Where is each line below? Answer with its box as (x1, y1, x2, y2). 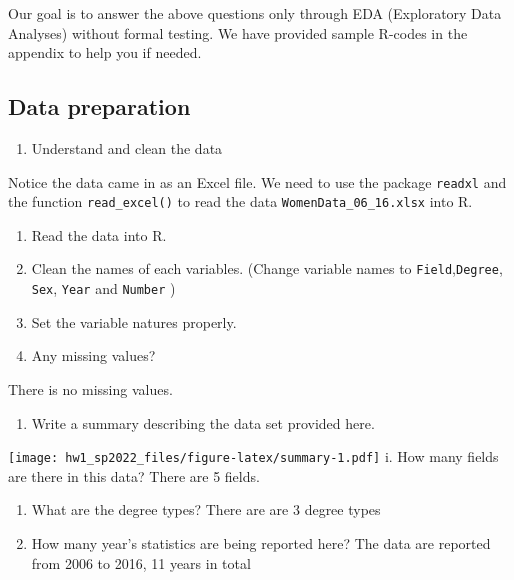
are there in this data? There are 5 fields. (8, 465, 260, 486)
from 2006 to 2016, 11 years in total (31, 552, 251, 573)
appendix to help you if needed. (8, 42, 202, 63)
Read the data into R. (31, 224, 167, 245)
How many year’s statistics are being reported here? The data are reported (31, 533, 491, 554)
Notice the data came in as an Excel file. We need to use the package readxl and (8, 171, 507, 192)
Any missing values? (31, 345, 156, 366)
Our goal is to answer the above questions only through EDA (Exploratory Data (8, 3, 502, 23)
